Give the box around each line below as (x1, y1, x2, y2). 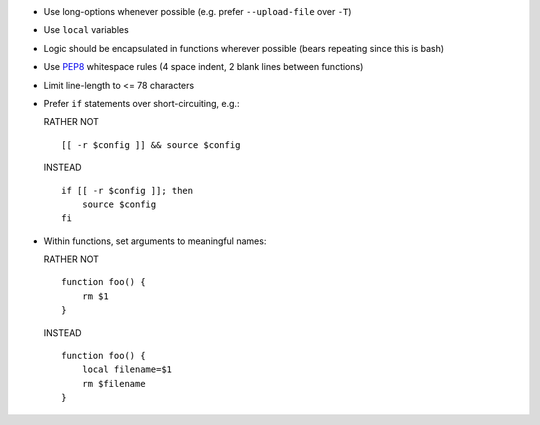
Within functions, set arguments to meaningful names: (43, 235, 267, 247)
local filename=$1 (81, 364, 173, 375)
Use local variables (43, 24, 129, 36)
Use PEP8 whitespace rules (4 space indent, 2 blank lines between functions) (43, 61, 364, 73)
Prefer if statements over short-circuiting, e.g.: (43, 97, 240, 109)
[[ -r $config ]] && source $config (61, 139, 241, 150)
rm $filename (81, 378, 146, 389)
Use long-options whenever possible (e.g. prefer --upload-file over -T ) (43, 6, 352, 17)
